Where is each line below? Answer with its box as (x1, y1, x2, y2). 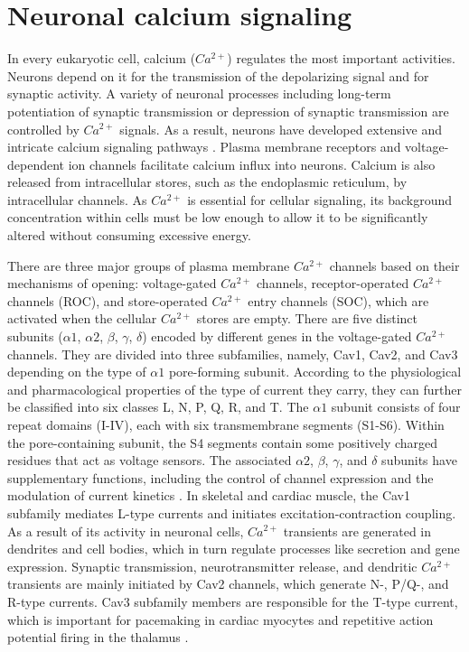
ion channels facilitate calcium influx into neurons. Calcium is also (68, 154, 436, 173)
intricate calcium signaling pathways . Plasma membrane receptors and (7, 137, 401, 156)
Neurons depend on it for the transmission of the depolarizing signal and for (7, 66, 429, 85)
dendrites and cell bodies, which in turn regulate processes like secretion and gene (7, 539, 460, 558)
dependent (7, 154, 65, 173)
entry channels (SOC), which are (248, 291, 429, 310)
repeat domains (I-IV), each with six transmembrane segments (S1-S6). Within (7, 415, 445, 433)
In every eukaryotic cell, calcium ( (7, 49, 196, 68)
